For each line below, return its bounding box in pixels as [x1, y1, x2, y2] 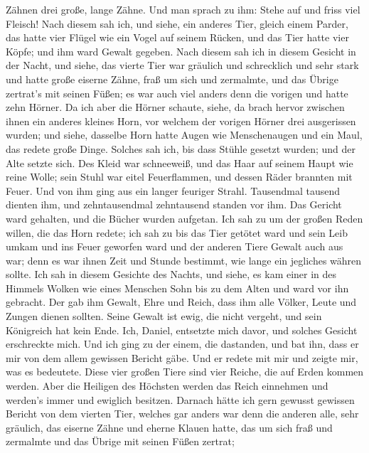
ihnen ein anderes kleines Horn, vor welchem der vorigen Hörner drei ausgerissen [6, 113, 356, 128]
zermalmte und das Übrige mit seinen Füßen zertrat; [6, 434, 235, 449]
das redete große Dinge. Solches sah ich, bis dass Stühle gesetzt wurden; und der [6, 141, 356, 156]
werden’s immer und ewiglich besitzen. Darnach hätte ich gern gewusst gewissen [6, 392, 355, 407]
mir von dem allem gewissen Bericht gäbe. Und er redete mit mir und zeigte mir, [6, 350, 358, 365]
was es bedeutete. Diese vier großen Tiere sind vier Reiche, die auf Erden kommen [6, 364, 364, 379]
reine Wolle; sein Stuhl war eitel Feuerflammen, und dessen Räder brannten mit [6, 169, 353, 184]
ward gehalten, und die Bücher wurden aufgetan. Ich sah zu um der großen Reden [6, 210, 363, 225]
